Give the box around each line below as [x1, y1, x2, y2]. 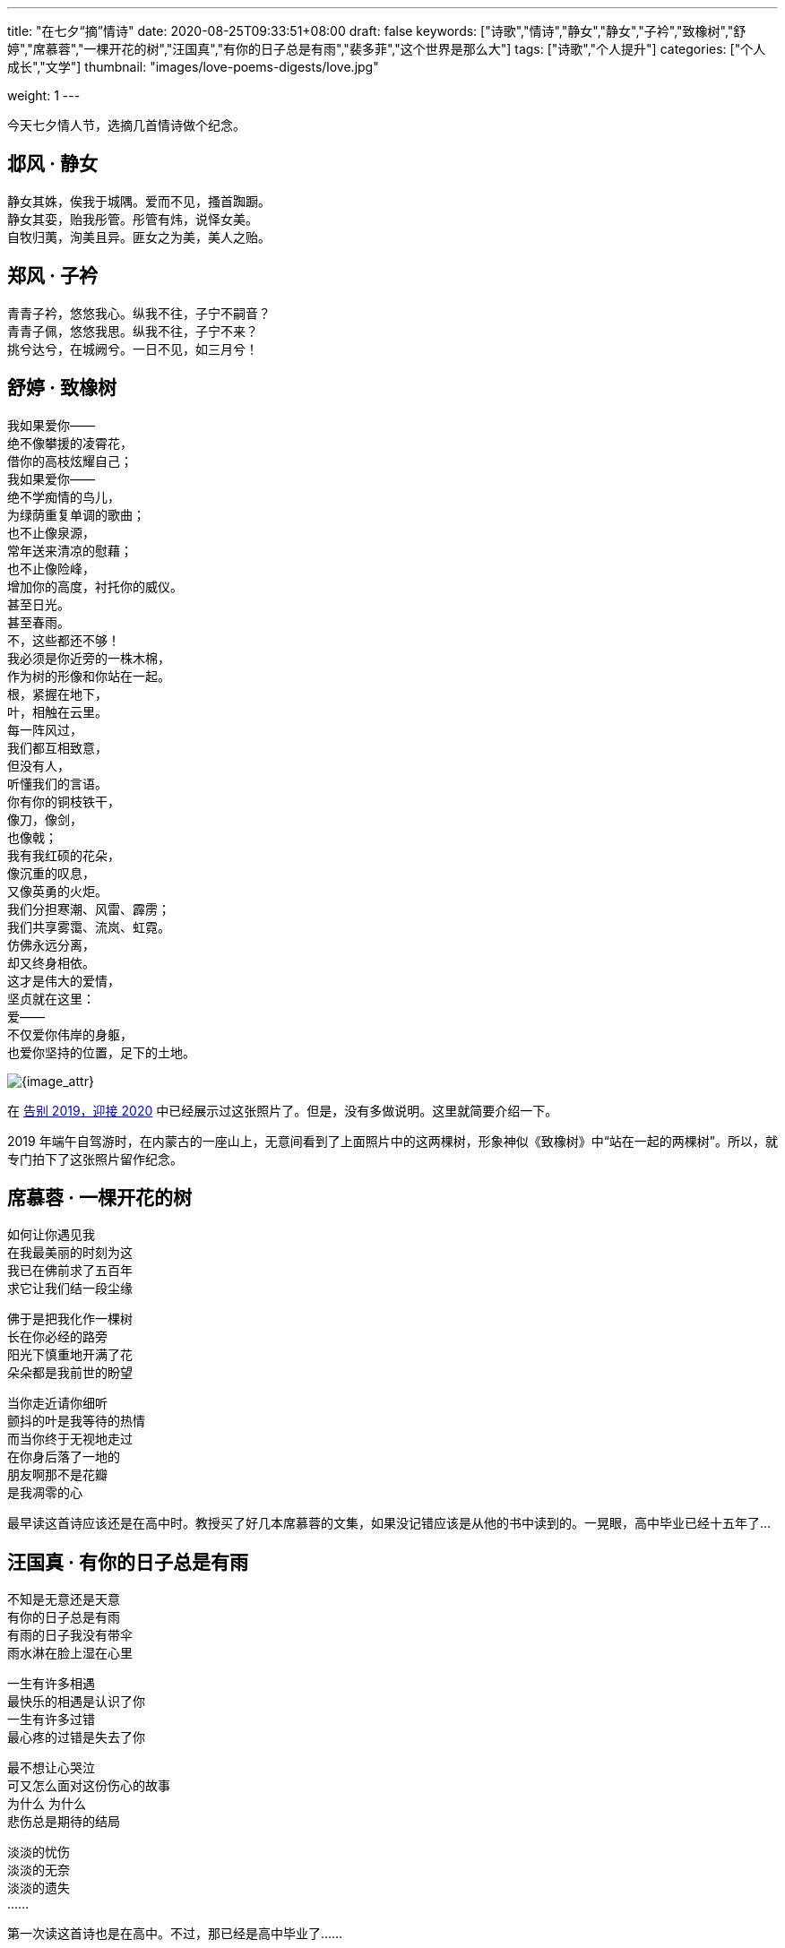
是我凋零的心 [7, 1485, 82, 1501]
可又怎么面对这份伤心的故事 [7, 1778, 170, 1794]
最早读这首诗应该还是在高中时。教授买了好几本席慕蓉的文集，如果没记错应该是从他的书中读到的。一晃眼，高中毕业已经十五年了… [7, 1515, 772, 1531]
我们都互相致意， [7, 739, 108, 755]
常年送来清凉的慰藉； [7, 542, 133, 558]
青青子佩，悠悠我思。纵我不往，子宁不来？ [7, 323, 258, 339]
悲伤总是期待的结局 [7, 1814, 120, 1830]
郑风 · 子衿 [7, 264, 98, 288]
